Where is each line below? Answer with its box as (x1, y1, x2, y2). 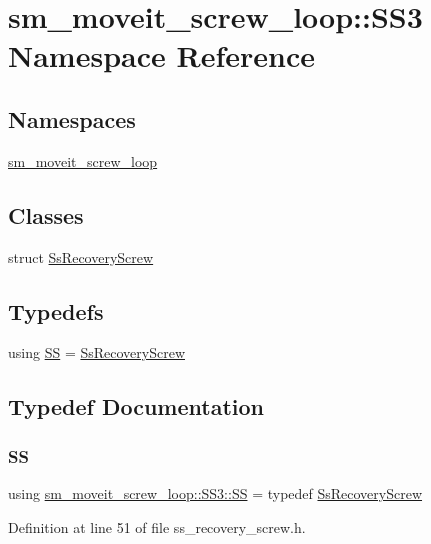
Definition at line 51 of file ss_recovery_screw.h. (8, 516, 306, 537)
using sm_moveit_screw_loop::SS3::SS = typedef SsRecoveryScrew (8, 482, 423, 503)
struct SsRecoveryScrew (8, 246, 154, 267)
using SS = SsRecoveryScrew (8, 342, 185, 363)
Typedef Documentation (8, 391, 264, 422)
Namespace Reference (8, 35, 315, 76)
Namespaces (8, 103, 136, 134)
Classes (8, 199, 84, 230)
